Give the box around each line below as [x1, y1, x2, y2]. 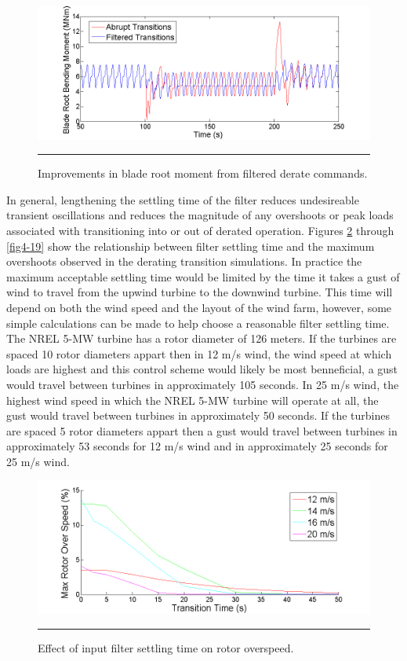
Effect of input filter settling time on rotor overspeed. [38, 639, 294, 655]
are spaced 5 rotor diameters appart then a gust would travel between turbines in [6, 422, 398, 439]
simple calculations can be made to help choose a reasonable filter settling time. [6, 314, 390, 331]
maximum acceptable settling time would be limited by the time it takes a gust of [6, 268, 400, 285]
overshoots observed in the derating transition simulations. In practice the [6, 253, 362, 270]
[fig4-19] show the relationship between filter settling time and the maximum [6, 237, 375, 254]
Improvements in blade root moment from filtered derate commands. [38, 165, 368, 182]
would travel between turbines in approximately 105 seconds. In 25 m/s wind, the [6, 376, 399, 392]
